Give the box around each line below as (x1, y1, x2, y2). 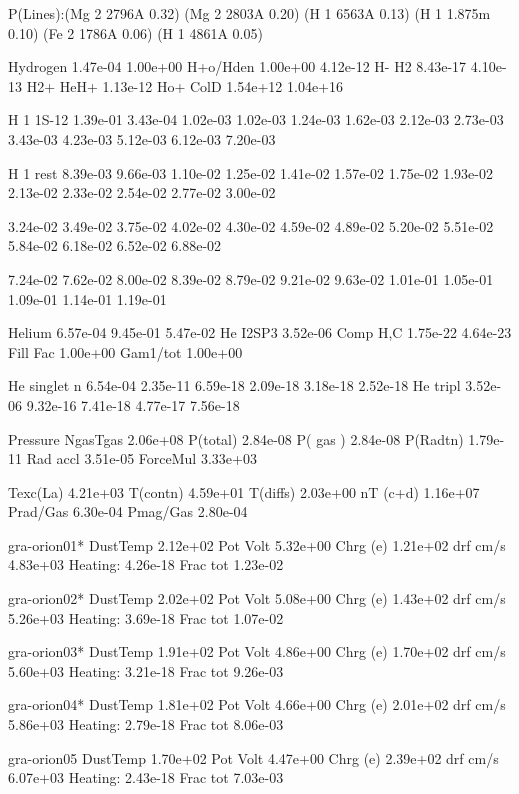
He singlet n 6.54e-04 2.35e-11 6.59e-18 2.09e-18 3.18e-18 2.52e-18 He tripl (8, 375, 461, 396)
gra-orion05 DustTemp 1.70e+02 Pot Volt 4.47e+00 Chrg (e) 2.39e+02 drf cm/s (8, 747, 499, 768)
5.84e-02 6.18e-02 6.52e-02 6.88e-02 (8, 235, 222, 256)
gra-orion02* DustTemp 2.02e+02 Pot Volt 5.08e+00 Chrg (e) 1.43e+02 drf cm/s (8, 588, 506, 609)
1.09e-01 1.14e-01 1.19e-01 (8, 288, 167, 309)
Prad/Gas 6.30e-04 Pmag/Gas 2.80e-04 (8, 501, 248, 522)
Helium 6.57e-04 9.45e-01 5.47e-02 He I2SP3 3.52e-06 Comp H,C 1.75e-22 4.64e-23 (8, 322, 512, 343)
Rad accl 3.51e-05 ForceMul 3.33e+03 (26, 448, 257, 469)
